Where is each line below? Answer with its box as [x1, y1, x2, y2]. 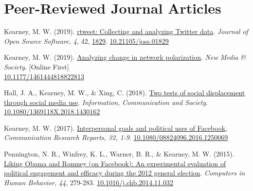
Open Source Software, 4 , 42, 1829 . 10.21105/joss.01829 [4, 35, 169, 46]
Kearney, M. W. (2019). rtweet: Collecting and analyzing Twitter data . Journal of [4, 26, 248, 36]
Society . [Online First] [4, 61, 69, 71]
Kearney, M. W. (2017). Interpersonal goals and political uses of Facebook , [4, 122, 227, 133]
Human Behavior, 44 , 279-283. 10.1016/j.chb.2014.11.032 [4, 177, 173, 187]
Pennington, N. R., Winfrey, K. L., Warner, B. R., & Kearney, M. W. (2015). [4, 149, 235, 159]
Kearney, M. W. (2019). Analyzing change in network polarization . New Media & [4, 52, 246, 62]
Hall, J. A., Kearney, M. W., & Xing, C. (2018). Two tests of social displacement [4, 87, 245, 98]
